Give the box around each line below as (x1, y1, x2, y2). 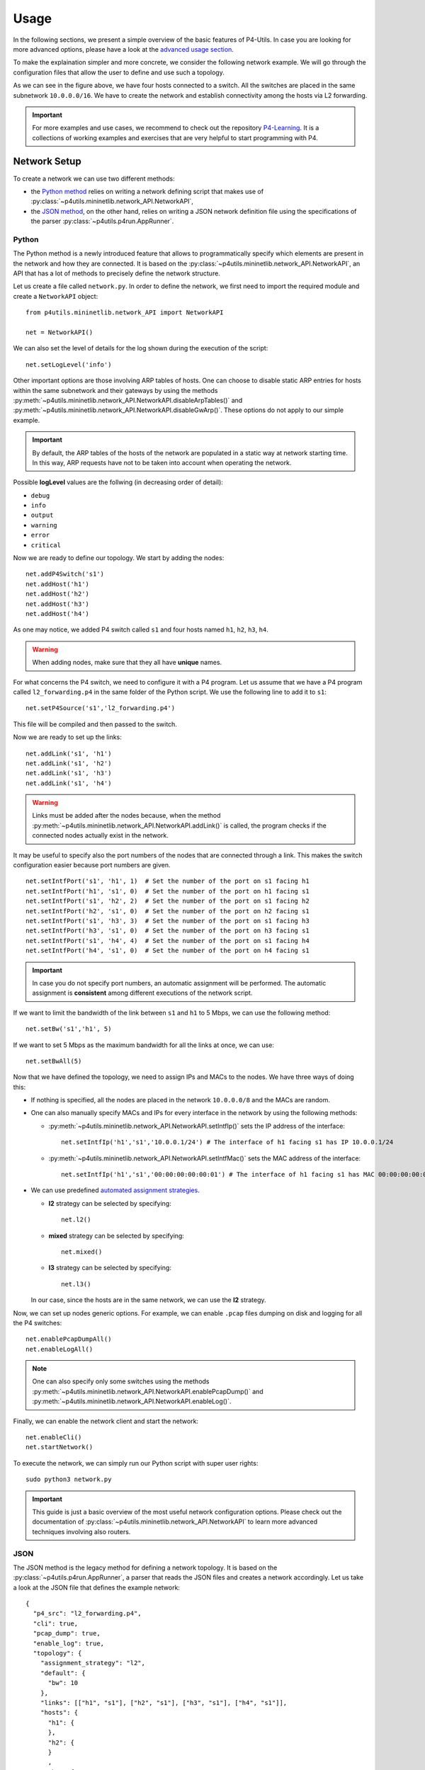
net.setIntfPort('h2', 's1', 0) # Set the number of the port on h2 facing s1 (25, 907, 310, 915)
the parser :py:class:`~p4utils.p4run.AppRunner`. (30, 217, 174, 226)
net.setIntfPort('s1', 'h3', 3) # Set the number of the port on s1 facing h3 (25, 917, 310, 925)
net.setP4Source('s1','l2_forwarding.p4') (25, 704, 176, 712)
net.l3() (61, 1280, 91, 1288)
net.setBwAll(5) (25, 1057, 82, 1065)
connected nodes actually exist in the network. (32, 831, 169, 840)
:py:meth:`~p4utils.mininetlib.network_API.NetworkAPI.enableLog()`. (32, 1397, 232, 1405)
